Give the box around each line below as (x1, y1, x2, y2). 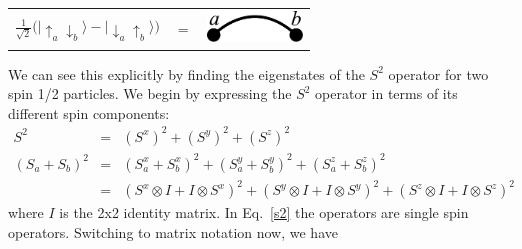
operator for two (388, 63, 489, 84)
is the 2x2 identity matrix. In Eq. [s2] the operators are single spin (59, 202, 469, 223)
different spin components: (8, 102, 170, 123)
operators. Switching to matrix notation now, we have (8, 221, 338, 242)
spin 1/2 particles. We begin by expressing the (8, 83, 292, 104)
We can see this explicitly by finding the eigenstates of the (8, 63, 365, 84)
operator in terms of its (315, 83, 458, 104)
